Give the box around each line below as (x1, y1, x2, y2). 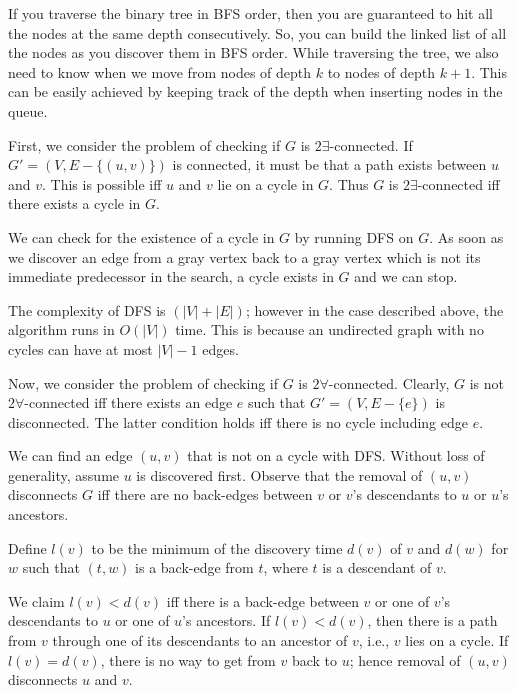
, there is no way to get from (100, 649, 276, 670)
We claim (8, 590, 65, 611)
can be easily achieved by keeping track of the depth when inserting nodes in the (8, 81, 503, 102)
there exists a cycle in (8, 193, 141, 214)
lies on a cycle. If (405, 630, 509, 651)
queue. (8, 100, 48, 121)
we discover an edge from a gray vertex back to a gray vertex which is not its (8, 246, 481, 267)
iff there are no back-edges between (97, 484, 313, 505)
